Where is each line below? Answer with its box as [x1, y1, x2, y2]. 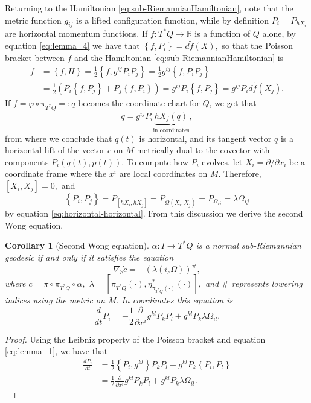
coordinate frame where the [5, 167, 107, 180]
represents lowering [231, 277, 303, 290]
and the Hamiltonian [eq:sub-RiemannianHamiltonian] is [74, 51, 284, 63]
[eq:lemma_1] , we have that [5, 344, 108, 357]
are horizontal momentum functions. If [5, 27, 148, 40]
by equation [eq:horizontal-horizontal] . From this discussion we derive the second [5, 207, 303, 220]
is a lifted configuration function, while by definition [76, 13, 269, 26]
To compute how [126, 155, 188, 168]
